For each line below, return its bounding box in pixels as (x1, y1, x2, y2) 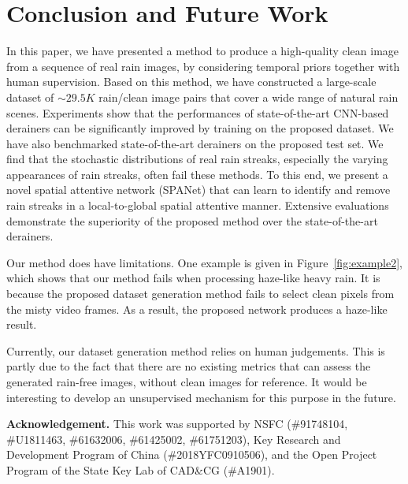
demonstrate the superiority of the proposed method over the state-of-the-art (6, 212, 378, 229)
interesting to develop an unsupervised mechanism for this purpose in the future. (6, 389, 396, 405)
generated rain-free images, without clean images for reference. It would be (6, 374, 367, 389)
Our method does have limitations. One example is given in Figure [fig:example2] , (6, 254, 402, 270)
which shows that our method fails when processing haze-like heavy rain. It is (6, 270, 380, 286)
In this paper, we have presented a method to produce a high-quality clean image (6, 43, 399, 59)
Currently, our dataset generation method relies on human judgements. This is (6, 342, 385, 359)
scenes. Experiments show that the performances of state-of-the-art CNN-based (6, 104, 389, 121)
